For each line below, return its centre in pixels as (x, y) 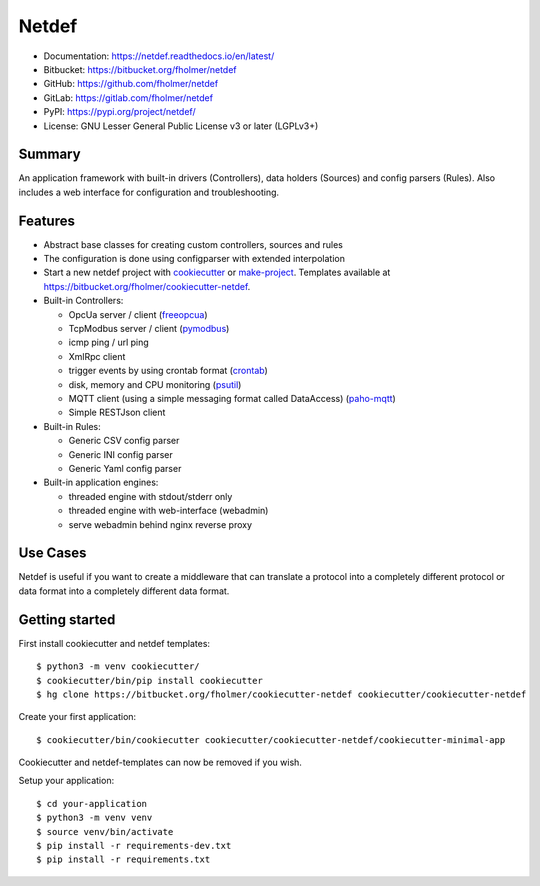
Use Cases (52, 553)
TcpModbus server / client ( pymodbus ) (149, 329)
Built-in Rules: (72, 426)
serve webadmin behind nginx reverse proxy (160, 524)
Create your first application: (77, 717)
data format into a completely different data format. (124, 591)
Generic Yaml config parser (125, 468)
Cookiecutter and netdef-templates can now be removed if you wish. (160, 762)
